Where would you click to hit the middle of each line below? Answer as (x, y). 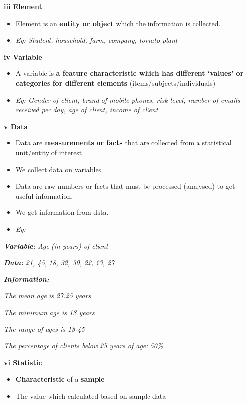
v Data (16, 126)
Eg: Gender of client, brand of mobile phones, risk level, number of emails (128, 100)
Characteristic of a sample (60, 379)
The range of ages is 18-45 (44, 329)
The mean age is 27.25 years (48, 296)
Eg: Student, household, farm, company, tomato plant (97, 40)
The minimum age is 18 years (49, 312)
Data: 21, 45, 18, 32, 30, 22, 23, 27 (59, 262)
